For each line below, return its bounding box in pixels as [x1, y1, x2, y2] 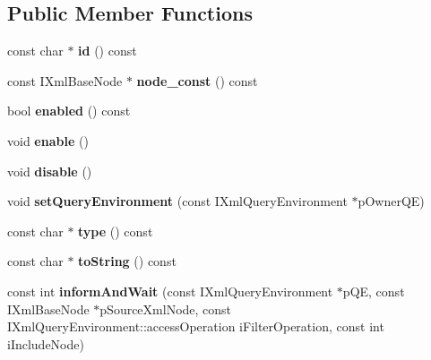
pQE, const [342, 281, 405, 300]
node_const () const [136, 71, 258, 90]
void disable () [7, 161, 92, 180]
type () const [78, 221, 153, 240]
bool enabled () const [7, 101, 131, 120]
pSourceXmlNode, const [99, 299, 232, 318]
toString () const [78, 252, 177, 270]
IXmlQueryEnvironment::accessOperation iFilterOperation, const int [7, 317, 384, 336]
